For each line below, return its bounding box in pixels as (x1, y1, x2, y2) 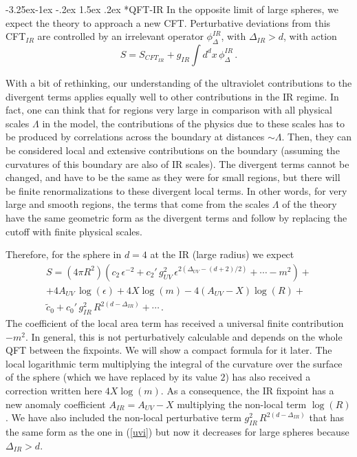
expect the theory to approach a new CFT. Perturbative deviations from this (6, 15, 331, 30)
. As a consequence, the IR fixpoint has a (160, 383, 334, 397)
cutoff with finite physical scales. (6, 224, 142, 238)
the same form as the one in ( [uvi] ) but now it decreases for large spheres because (6, 424, 349, 438)
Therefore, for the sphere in (6, 247, 122, 262)
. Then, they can (281, 129, 351, 144)
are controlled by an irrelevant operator (37, 29, 204, 43)
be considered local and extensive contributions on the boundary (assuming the (6, 142, 340, 157)
